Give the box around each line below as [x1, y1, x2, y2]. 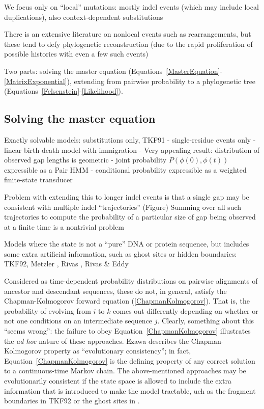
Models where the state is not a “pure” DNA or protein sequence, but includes [4, 238, 249, 249]
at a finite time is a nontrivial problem [4, 221, 124, 232]
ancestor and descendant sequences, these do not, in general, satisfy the [4, 285, 227, 296]
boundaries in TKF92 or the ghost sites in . [4, 395, 140, 406]
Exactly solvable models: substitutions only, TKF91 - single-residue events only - [4, 134, 256, 145]
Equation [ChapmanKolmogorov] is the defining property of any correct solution [4, 355, 255, 366]
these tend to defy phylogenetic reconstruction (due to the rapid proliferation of [4, 38, 253, 49]
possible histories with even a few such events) [4, 48, 149, 59]
